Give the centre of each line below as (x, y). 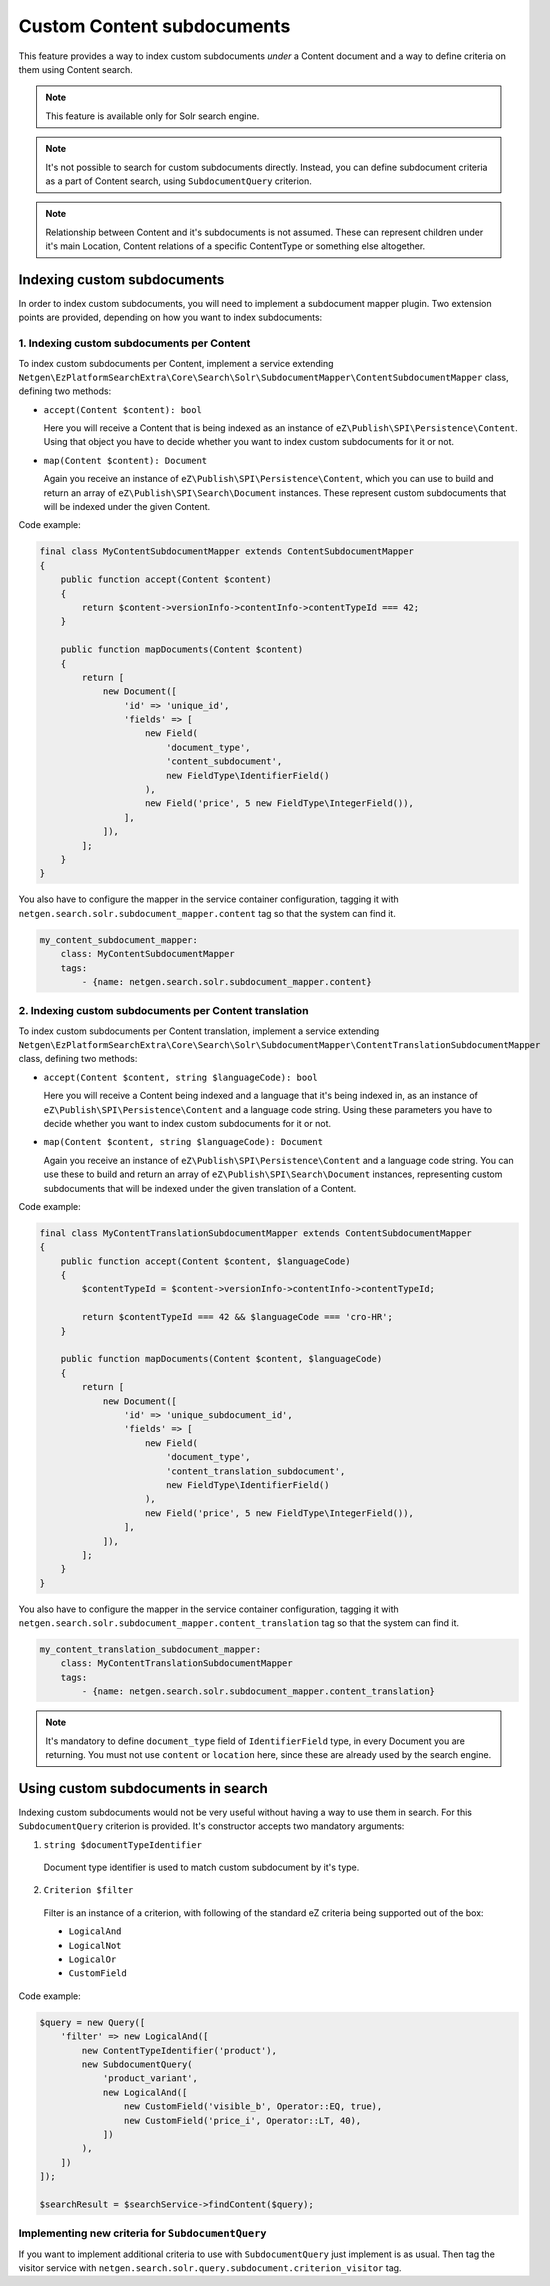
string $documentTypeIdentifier (122, 1844)
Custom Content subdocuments (154, 26)
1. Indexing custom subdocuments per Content (134, 343)
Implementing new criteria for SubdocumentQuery (142, 2233)
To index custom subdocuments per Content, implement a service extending (176, 363)
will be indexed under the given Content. (127, 507)
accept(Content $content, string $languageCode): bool (181, 1077)
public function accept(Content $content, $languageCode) (205, 1261)
